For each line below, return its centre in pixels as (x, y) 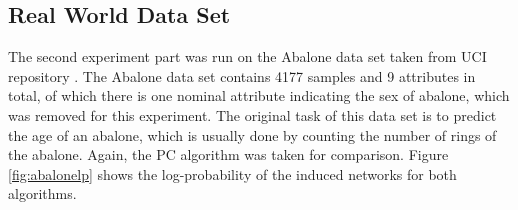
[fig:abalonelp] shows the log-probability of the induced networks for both (232, 173)
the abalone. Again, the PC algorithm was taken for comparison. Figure (228, 154)
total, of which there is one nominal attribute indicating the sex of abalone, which (259, 95)
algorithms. (42, 193)
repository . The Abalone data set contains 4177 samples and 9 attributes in (242, 75)
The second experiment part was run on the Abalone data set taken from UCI (247, 56)
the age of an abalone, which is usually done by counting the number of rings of (252, 134)
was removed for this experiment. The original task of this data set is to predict (252, 114)
